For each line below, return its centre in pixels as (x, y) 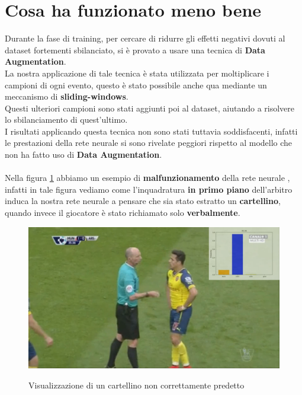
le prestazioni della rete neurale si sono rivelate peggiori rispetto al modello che (149, 143)
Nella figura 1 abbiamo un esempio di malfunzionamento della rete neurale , (147, 178)
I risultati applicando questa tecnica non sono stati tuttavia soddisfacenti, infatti (151, 131)
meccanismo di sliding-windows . (67, 96)
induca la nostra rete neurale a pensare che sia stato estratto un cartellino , (143, 201)
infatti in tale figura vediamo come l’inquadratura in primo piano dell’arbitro (149, 189)
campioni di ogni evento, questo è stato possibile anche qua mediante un (136, 85)
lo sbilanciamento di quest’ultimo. (66, 120)
